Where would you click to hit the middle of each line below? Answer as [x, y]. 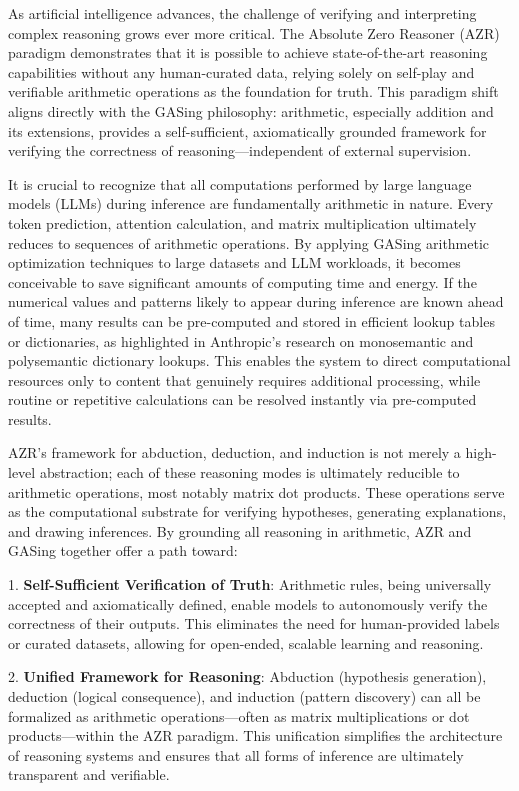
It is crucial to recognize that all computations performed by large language [240, 183]
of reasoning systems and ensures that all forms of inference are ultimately [236, 754]
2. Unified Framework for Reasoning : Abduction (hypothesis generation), [247, 676]
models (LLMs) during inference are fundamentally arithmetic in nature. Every [251, 203]
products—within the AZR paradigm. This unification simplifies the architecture [255, 735]
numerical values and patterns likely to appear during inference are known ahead [256, 301]
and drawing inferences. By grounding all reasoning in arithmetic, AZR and [240, 530]
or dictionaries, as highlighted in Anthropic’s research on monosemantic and [241, 340]
